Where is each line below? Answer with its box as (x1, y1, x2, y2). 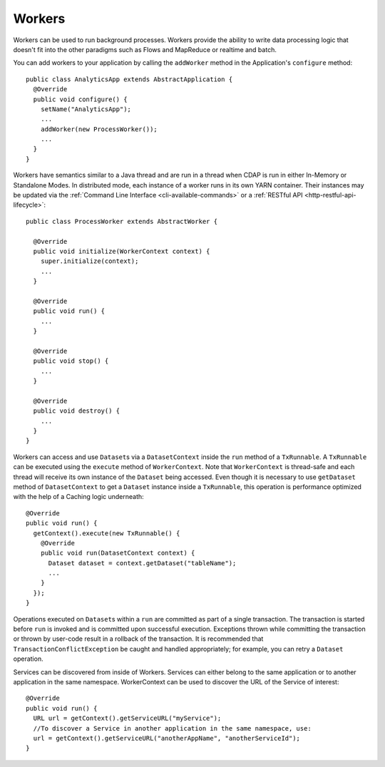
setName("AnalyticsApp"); (40, 105, 132, 113)
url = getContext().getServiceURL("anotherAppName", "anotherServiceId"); (33, 734, 301, 742)
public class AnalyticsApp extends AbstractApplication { (26, 75, 233, 83)
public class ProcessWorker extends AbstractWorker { (26, 217, 217, 225)
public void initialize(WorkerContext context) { (33, 247, 210, 255)
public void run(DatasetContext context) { (40, 549, 195, 557)
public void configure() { (33, 95, 128, 103)
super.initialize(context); (40, 257, 139, 265)
